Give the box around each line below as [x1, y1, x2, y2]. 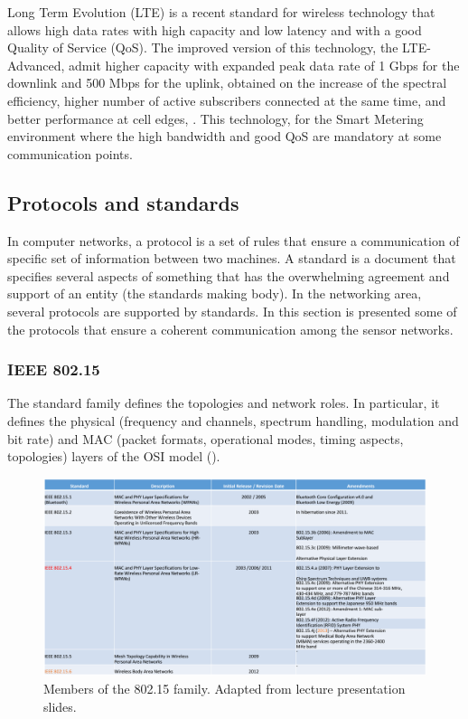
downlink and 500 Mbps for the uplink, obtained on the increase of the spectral [7, 73, 447, 92]
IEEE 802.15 [7, 358, 100, 381]
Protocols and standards [7, 188, 239, 216]
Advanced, [7, 55, 65, 74]
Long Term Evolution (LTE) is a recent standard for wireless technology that [7, 3, 435, 21]
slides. [43, 696, 77, 715]
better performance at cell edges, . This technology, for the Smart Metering [7, 109, 424, 128]
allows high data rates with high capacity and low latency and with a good [7, 20, 422, 39]
